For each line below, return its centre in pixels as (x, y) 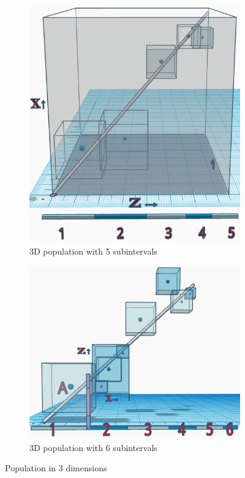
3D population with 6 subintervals (93, 447)
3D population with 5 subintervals (93, 251)
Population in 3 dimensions (56, 468)
